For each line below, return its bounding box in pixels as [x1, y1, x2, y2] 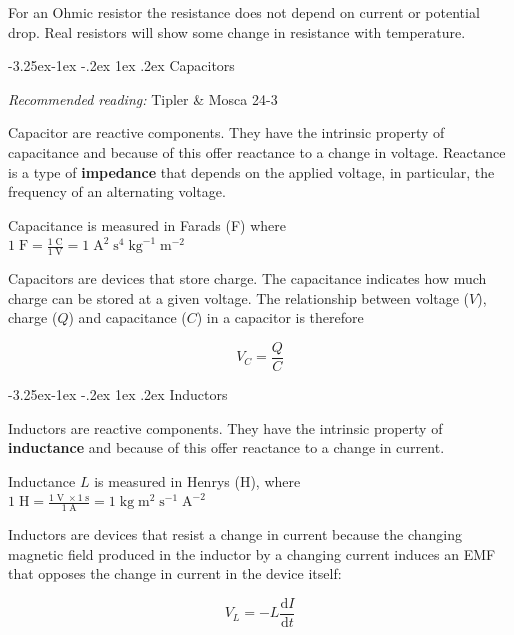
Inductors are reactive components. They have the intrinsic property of [8, 417, 443, 438]
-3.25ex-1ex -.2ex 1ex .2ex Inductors [8, 384, 228, 405]
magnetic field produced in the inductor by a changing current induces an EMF [8, 543, 496, 564]
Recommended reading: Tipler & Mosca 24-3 [8, 88, 278, 109]
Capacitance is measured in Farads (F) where [8, 214, 286, 235]
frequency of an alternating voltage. [8, 181, 226, 202]
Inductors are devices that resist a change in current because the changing [8, 524, 462, 545]
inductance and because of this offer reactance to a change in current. [8, 437, 445, 458]
